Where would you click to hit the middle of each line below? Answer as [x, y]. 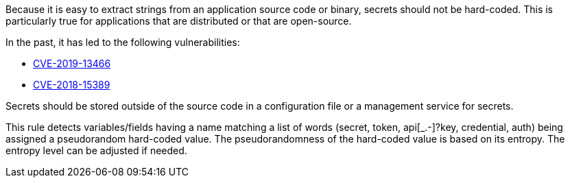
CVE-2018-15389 [72, 85]
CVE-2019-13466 [72, 63]
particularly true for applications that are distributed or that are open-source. [179, 21]
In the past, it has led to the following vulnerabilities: [123, 42]
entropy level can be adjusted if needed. [96, 150]
